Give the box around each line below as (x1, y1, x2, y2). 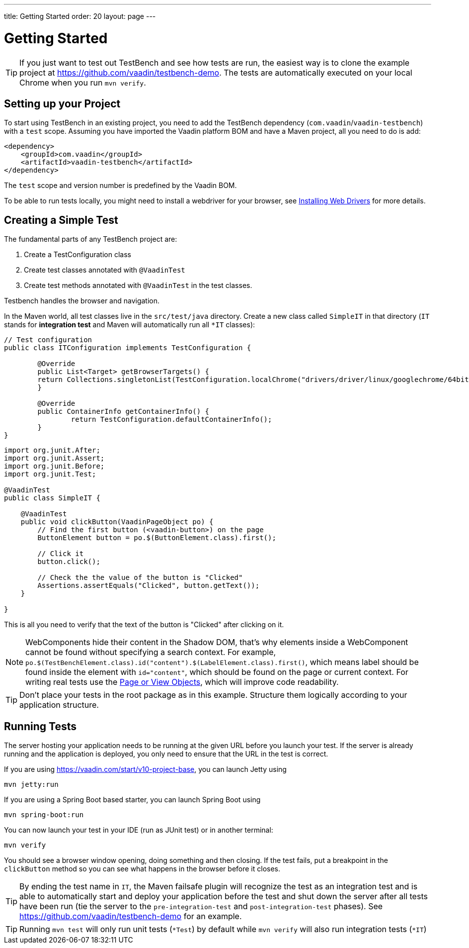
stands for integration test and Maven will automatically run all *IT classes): (4, 320, 255, 329)
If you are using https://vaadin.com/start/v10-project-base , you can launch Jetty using (4, 765, 287, 774)
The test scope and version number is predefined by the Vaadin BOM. (4, 181, 237, 190)
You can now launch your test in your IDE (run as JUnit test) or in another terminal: (4, 826, 273, 835)
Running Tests (4, 720, 77, 733)
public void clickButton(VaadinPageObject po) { (20, 518, 214, 526)
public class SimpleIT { (4, 494, 100, 502)
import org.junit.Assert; (4, 454, 105, 463)
